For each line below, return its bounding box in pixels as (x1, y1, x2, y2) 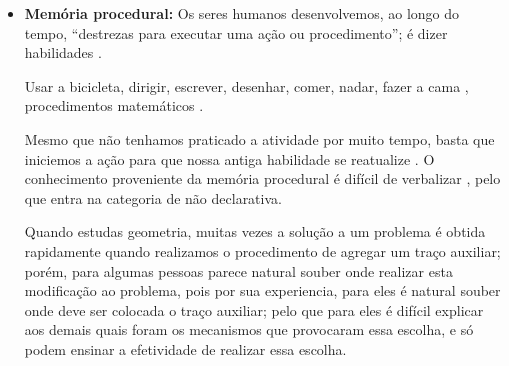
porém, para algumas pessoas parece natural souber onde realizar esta (24, 260, 453, 281)
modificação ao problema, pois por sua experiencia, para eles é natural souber (24, 280, 501, 301)
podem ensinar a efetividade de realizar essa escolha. (24, 338, 347, 359)
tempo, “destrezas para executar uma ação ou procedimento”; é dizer (24, 22, 448, 43)
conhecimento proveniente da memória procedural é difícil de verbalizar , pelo (24, 168, 501, 189)
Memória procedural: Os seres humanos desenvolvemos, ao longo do (24, 3, 460, 23)
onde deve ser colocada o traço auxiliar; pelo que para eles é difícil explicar (24, 299, 484, 320)
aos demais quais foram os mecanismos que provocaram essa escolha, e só (24, 319, 474, 340)
